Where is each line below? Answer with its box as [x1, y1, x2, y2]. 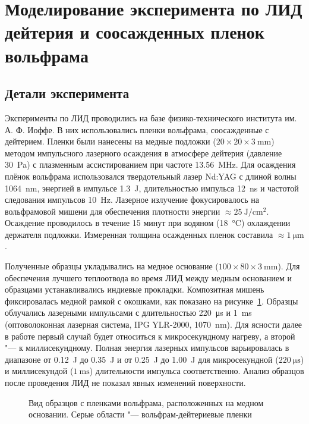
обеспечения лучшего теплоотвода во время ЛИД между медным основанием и [5, 271, 292, 284]
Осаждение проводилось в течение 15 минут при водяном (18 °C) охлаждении [5, 216, 291, 229]
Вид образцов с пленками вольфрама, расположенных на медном [29, 396, 264, 409]
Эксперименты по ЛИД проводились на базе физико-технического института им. [5, 111, 297, 124]
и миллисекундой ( [5, 365, 74, 377]
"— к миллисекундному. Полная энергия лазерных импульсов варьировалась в [5, 341, 289, 354]
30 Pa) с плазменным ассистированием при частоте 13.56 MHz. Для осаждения [5, 158, 296, 171]
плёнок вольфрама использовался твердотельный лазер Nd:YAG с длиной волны [5, 169, 297, 182]
